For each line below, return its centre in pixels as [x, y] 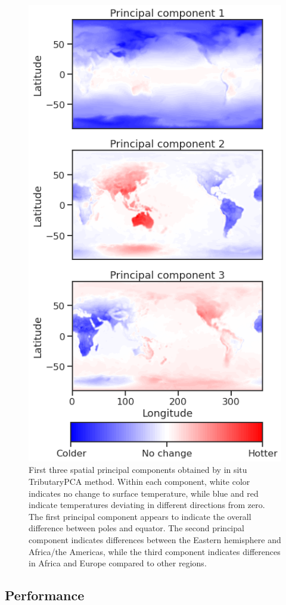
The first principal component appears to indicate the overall [140, 516]
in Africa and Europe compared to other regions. [118, 563]
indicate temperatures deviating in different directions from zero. [147, 505]
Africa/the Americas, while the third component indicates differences [155, 551]
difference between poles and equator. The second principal [136, 528]
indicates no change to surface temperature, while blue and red [144, 493]
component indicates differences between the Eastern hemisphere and [155, 539]
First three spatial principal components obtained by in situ [138, 470]
